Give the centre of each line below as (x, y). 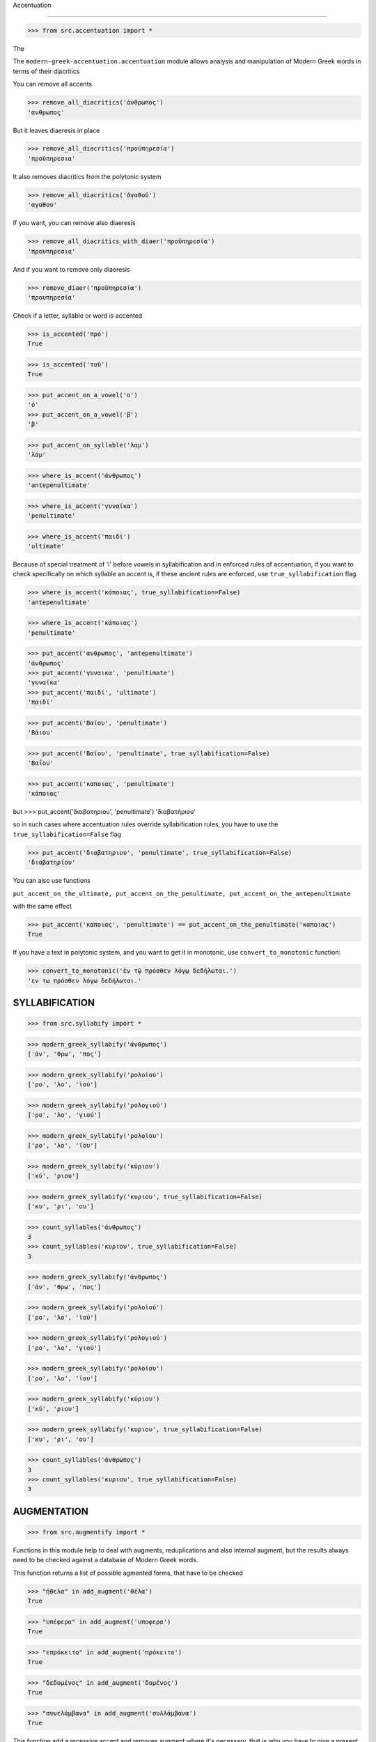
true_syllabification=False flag (67, 834)
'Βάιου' (40, 733)
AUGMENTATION (50, 1511)
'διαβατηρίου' (52, 863)
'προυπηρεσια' (52, 251)
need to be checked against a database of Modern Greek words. (105, 1560)
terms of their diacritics (46, 71)
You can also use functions (52, 881)
